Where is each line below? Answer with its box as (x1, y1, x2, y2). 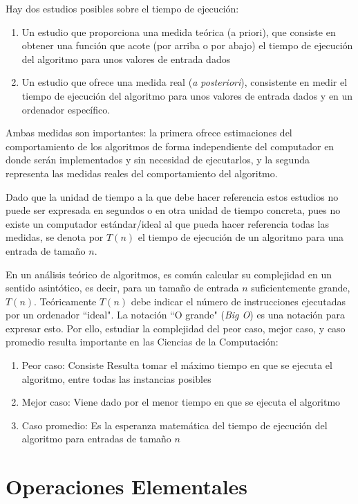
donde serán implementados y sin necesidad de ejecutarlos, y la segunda (6, 152, 310, 167)
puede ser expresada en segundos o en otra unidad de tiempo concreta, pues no (6, 203, 341, 217)
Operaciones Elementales (6, 472, 248, 501)
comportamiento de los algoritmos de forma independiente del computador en (6, 138, 335, 153)
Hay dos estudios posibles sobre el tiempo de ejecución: (6, 1, 239, 15)
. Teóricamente (34, 294, 97, 308)
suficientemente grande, (251, 280, 350, 295)
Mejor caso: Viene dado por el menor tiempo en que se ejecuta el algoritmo (21, 395, 341, 409)
